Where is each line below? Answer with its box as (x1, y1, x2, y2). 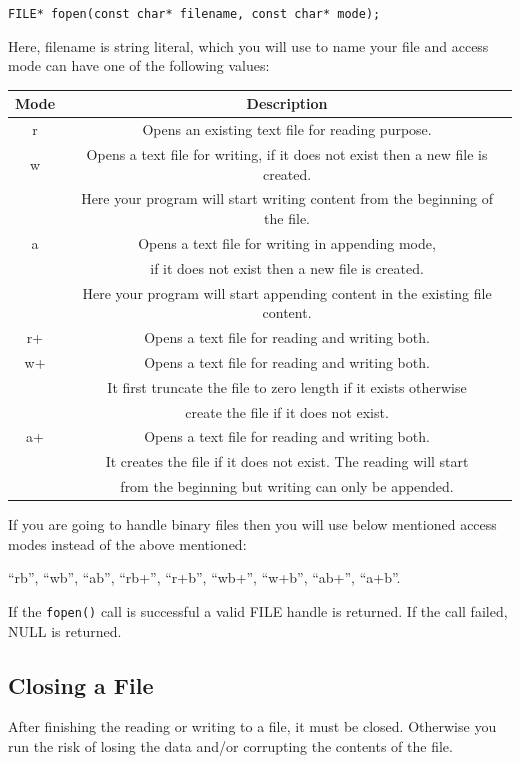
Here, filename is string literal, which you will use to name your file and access (8, 35, 489, 56)
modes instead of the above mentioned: (8, 533, 247, 554)
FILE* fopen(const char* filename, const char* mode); (8, 7, 381, 21)
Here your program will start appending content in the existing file (82, 282, 492, 303)
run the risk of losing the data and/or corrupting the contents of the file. (8, 736, 453, 757)
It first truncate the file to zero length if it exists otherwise (107, 376, 467, 397)
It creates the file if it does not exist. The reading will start (105, 451, 469, 472)
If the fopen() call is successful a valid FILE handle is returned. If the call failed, (8, 600, 508, 621)
